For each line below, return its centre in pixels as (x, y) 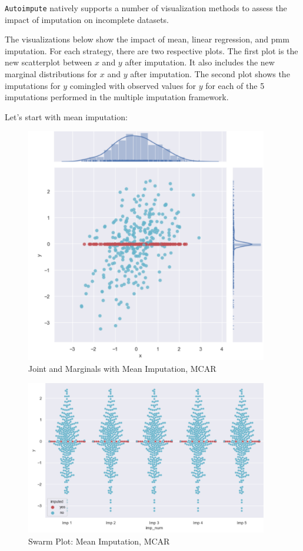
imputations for (33, 85)
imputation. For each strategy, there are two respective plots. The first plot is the (151, 50)
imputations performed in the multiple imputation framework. (117, 97)
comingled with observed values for (133, 85)
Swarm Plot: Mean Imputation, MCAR (99, 541)
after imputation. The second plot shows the (210, 74)
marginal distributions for (51, 74)
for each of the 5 (235, 85)
